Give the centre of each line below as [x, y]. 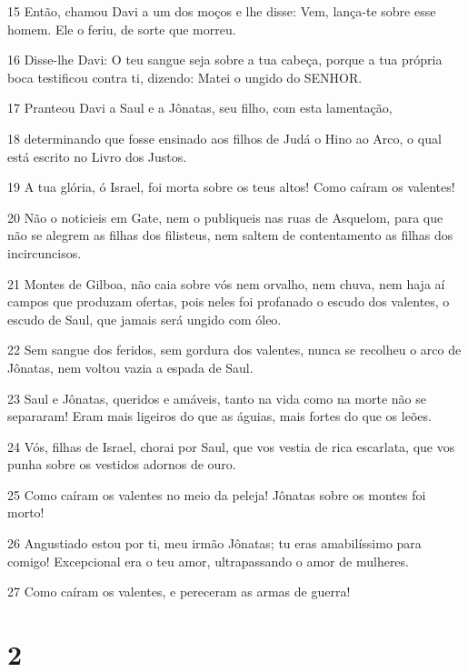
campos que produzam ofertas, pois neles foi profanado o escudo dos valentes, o [229, 301]
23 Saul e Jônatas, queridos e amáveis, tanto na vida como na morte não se [217, 398]
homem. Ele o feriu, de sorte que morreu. [122, 29]
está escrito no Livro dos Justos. [97, 156]
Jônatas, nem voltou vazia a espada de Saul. [130, 367]
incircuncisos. [45, 252]
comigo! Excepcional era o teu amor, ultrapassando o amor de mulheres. [208, 561]
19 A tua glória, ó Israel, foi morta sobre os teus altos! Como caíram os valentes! [231, 187]
